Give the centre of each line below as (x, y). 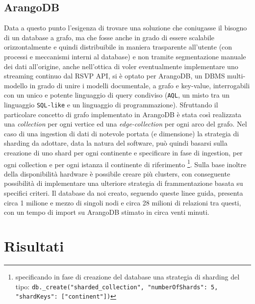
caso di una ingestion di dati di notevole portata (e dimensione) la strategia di (122, 133)
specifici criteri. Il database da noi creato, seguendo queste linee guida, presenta (124, 193)
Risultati (34, 246)
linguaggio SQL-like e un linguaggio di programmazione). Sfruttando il (111, 105)
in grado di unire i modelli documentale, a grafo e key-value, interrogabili (140, 85)
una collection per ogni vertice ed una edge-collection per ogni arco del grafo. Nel (126, 124)
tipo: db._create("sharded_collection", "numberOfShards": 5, (117, 286)
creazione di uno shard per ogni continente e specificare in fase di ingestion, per (123, 153)
